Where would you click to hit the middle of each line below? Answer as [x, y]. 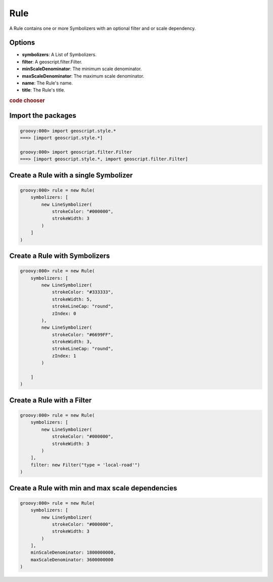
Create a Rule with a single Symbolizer [71, 175]
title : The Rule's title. [43, 90]
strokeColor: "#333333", [83, 292]
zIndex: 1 [64, 356]
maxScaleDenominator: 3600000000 [72, 559]
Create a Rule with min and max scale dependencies [93, 488]
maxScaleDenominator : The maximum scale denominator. [83, 76]
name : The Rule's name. [48, 83]
